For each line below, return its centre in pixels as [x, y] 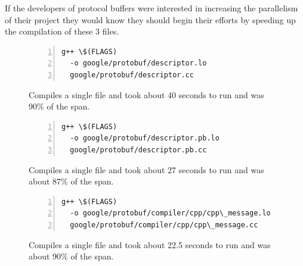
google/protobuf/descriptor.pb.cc [138, 150]
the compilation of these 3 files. [62, 31]
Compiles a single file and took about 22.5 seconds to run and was [150, 244]
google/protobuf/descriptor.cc [132, 75]
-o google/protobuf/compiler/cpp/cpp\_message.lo [170, 213]
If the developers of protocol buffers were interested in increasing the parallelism [151, 8]
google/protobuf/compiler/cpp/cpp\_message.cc [164, 225]
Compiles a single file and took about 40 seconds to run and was [146, 94]
